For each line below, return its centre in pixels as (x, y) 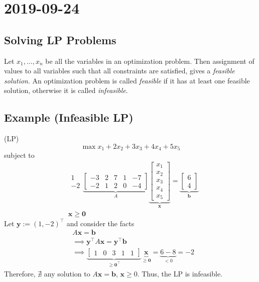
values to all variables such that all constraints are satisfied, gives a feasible (119, 71)
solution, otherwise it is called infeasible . (66, 90)
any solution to (67, 273)
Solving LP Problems (60, 39)
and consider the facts (100, 223)
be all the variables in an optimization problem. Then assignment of (150, 61)
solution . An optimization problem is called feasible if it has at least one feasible (127, 80)
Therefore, (20, 273)
